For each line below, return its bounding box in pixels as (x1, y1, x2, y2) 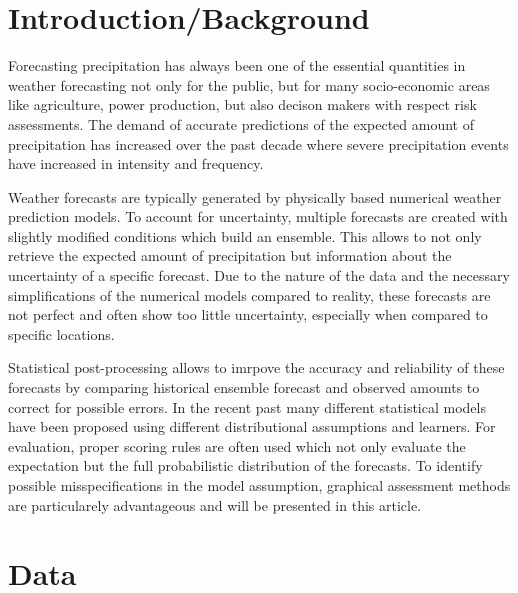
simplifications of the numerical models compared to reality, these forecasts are (8, 284, 491, 305)
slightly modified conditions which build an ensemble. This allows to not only (8, 225, 482, 246)
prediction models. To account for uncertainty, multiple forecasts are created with (8, 206, 508, 227)
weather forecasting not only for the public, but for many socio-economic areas (8, 74, 490, 95)
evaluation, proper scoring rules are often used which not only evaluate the (8, 435, 466, 456)
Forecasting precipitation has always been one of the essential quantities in (8, 55, 466, 76)
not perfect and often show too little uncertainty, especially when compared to (8, 304, 488, 325)
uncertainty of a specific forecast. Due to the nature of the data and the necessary (8, 265, 510, 286)
